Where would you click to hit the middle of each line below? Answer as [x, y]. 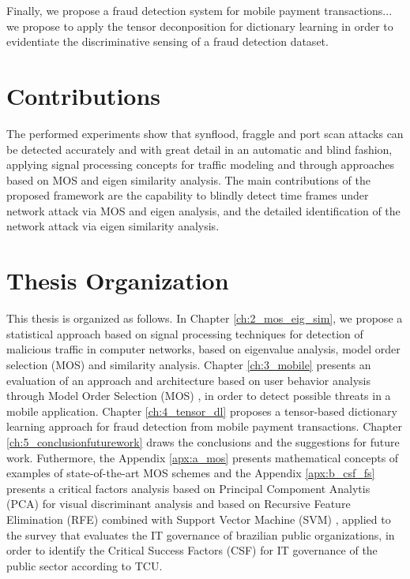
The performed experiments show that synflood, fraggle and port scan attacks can [205, 133]
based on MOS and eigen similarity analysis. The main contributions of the [188, 179]
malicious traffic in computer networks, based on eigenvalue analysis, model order [203, 349]
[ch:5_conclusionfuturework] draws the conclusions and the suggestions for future [203, 441]
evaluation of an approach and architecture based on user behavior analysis [188, 380]
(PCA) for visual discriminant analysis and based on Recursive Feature [179, 504]
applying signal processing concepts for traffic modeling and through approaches [201, 164]
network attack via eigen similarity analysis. [113, 226]
